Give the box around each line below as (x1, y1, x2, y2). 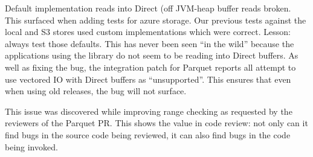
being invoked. (5, 140, 58, 153)
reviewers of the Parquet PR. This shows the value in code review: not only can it (5, 117, 308, 129)
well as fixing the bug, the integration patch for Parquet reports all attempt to (5, 60, 296, 73)
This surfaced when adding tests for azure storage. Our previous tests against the (5, 13, 306, 26)
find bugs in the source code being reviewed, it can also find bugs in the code (5, 128, 291, 141)
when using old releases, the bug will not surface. (5, 85, 187, 97)
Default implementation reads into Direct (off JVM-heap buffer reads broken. (5, 2, 291, 14)
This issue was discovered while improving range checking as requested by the (5, 104, 292, 117)
